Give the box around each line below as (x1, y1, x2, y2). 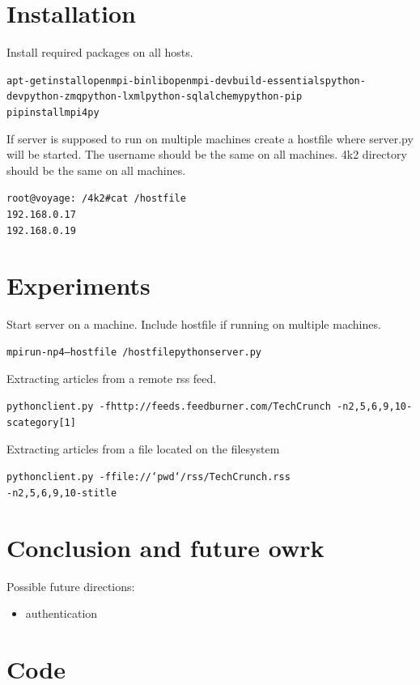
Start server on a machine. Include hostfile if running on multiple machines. (6, 315, 381, 332)
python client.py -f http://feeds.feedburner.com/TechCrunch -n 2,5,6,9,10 (6, 401, 406, 413)
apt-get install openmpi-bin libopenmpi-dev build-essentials (6, 74, 325, 87)
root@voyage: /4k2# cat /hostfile (6, 193, 186, 205)
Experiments (6, 268, 151, 301)
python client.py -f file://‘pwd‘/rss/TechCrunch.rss (6, 471, 291, 483)
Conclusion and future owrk (6, 530, 325, 564)
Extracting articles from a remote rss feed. (6, 369, 217, 386)
